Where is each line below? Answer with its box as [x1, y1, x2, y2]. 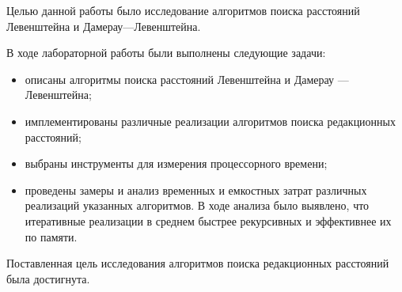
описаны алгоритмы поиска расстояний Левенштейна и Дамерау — [25, 70, 349, 87]
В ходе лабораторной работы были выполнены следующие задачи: [6, 44, 326, 61]
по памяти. [25, 228, 78, 245]
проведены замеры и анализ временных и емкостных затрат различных [25, 181, 367, 198]
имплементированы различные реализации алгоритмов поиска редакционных [25, 112, 396, 129]
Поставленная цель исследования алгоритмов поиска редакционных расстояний [6, 255, 389, 271]
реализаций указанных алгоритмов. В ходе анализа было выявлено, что [25, 197, 370, 214]
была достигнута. [6, 270, 90, 286]
